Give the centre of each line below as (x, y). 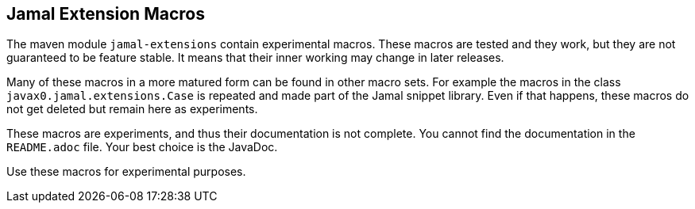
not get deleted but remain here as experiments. (132, 109)
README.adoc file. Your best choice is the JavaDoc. (142, 147)
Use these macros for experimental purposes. (126, 172)
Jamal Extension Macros (106, 14)
